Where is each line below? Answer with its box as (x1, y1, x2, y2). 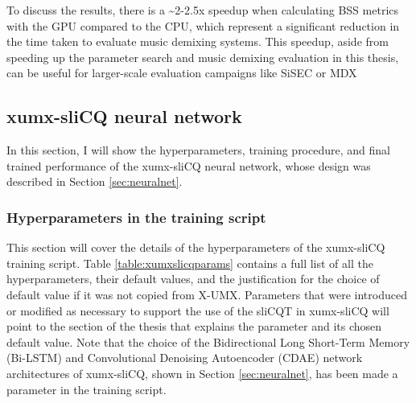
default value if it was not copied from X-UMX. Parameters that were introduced (6, 286, 407, 302)
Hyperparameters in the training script (6, 207, 266, 227)
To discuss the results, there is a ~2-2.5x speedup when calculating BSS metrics (6, 2, 399, 18)
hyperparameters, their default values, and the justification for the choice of (6, 270, 380, 287)
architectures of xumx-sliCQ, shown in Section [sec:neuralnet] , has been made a (6, 364, 398, 381)
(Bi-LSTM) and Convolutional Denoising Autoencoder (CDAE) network (6, 349, 363, 366)
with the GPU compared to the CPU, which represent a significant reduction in (6, 17, 400, 34)
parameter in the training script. (6, 380, 167, 397)
